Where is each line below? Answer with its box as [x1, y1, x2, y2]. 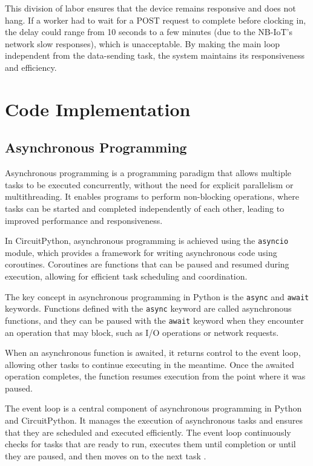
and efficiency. [5, 61, 57, 73]
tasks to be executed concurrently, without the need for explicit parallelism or [5, 178, 294, 191]
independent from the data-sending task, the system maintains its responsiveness [5, 49, 305, 62]
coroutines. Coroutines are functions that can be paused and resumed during [5, 258, 289, 271]
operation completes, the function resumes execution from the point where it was [5, 370, 306, 382]
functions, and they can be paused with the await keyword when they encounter [5, 313, 304, 326]
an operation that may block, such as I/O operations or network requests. [5, 326, 279, 338]
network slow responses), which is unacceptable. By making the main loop [5, 37, 280, 50]
